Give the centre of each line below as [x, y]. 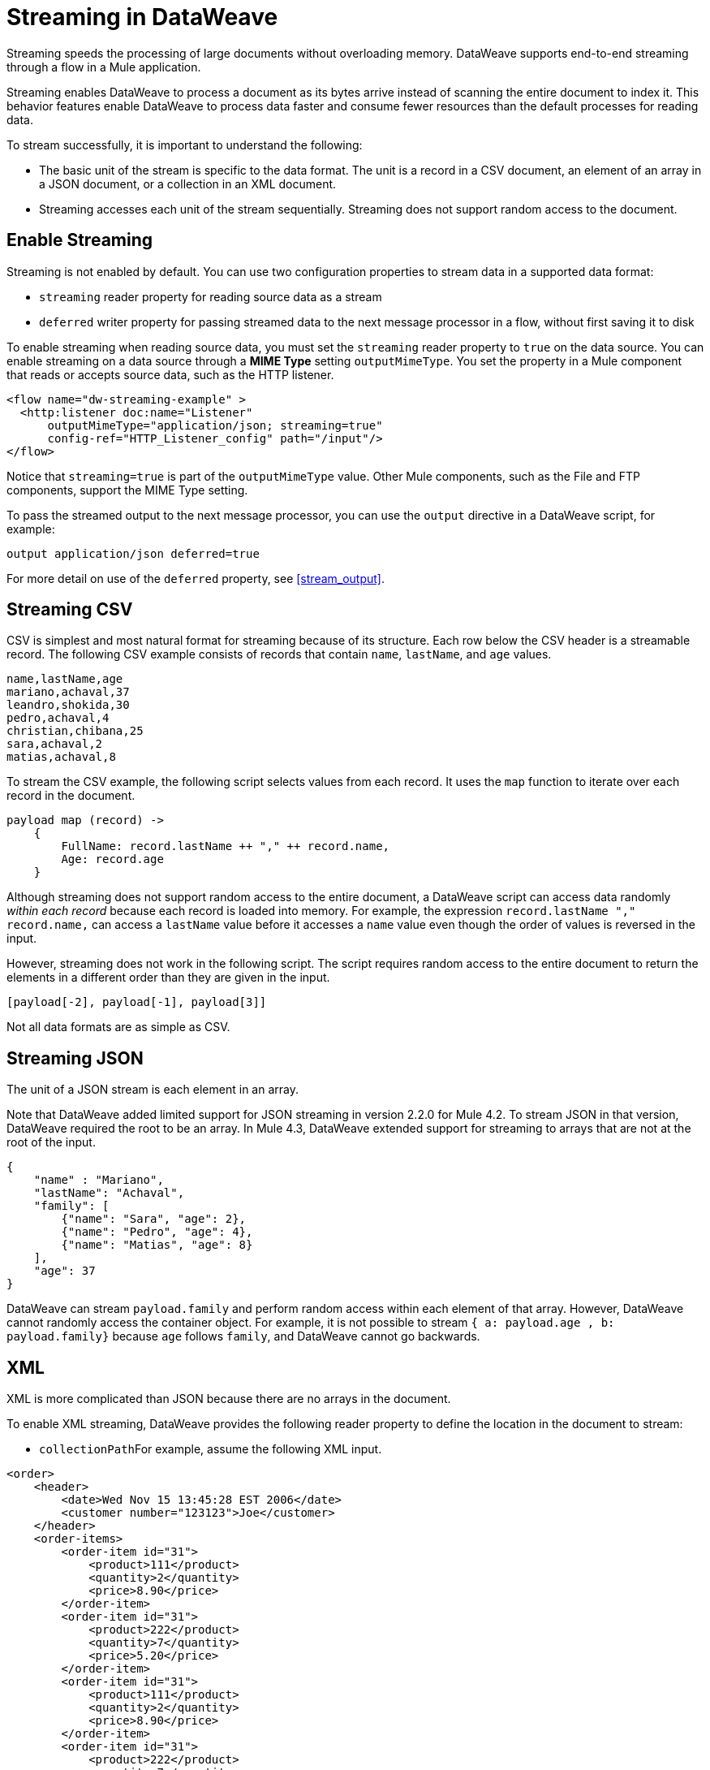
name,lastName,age [65, 679]
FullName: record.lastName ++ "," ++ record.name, [226, 846]
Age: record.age [112, 859]
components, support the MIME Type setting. [127, 490]
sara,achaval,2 [55, 744]
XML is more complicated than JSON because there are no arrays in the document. [229, 1399]
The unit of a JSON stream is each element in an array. [153, 1090]
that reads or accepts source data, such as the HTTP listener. [170, 374]
